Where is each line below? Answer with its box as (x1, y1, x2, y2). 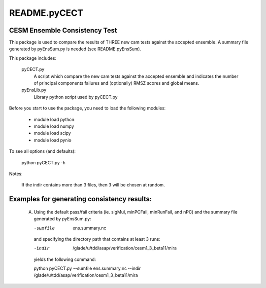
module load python (33, 116, 75, 122)
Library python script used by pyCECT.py (33, 94, 118, 100)
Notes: (9, 171, 23, 177)
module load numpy (33, 123, 74, 129)
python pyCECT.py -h (21, 159, 66, 165)
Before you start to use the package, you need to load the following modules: (9, 105, 166, 111)
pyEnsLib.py (21, 87, 47, 93)
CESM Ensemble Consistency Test (9, 26, 117, 35)
